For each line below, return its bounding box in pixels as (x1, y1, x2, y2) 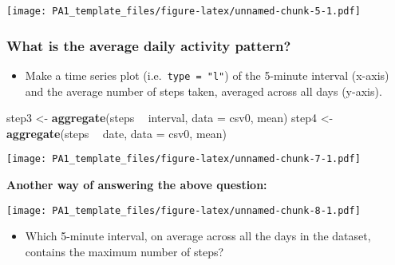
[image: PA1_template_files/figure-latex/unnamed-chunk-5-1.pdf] (6, 6, 361, 17)
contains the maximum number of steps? (25, 243, 224, 259)
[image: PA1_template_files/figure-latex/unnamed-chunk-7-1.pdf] (6, 153, 361, 165)
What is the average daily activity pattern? (6, 35, 291, 55)
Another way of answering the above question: (6, 176, 267, 192)
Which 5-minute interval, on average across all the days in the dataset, (25, 227, 371, 244)
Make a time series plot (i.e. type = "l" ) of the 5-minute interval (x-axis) (25, 66, 389, 83)
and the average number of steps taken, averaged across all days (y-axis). (25, 82, 382, 99)
